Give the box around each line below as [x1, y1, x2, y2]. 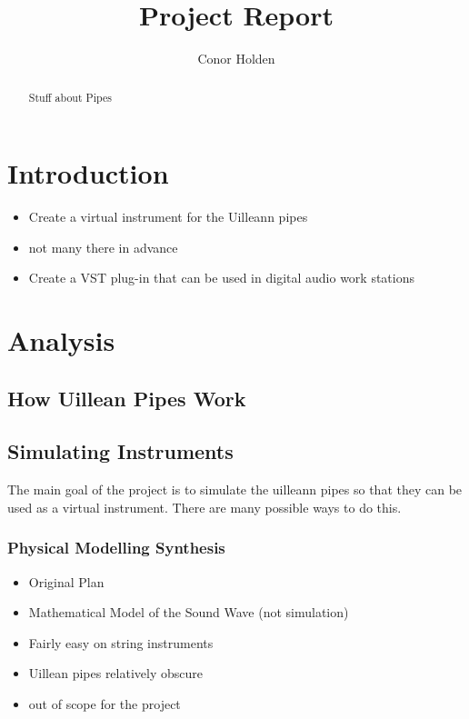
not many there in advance [28, 237, 178, 256]
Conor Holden [197, 49, 275, 68]
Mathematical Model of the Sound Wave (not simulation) [28, 603, 349, 622]
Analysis [7, 322, 115, 359]
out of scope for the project [28, 694, 181, 714]
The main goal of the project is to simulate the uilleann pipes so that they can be [7, 480, 463, 499]
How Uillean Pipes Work [7, 384, 246, 412]
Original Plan [28, 572, 105, 591]
